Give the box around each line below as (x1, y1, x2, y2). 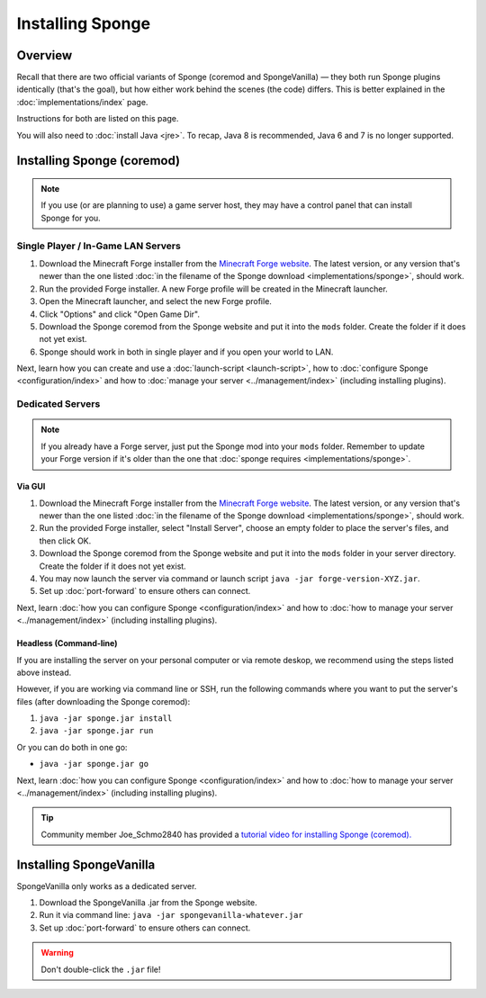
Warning (40, 948, 74, 958)
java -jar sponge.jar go (39, 759, 148, 769)
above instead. (16, 667, 72, 678)
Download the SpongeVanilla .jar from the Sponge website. (39, 897, 258, 908)
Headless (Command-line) (16, 638, 118, 649)
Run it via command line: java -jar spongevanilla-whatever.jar (39, 910, 303, 921)
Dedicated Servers (16, 398, 101, 410)
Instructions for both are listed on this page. (16, 113, 179, 124)
